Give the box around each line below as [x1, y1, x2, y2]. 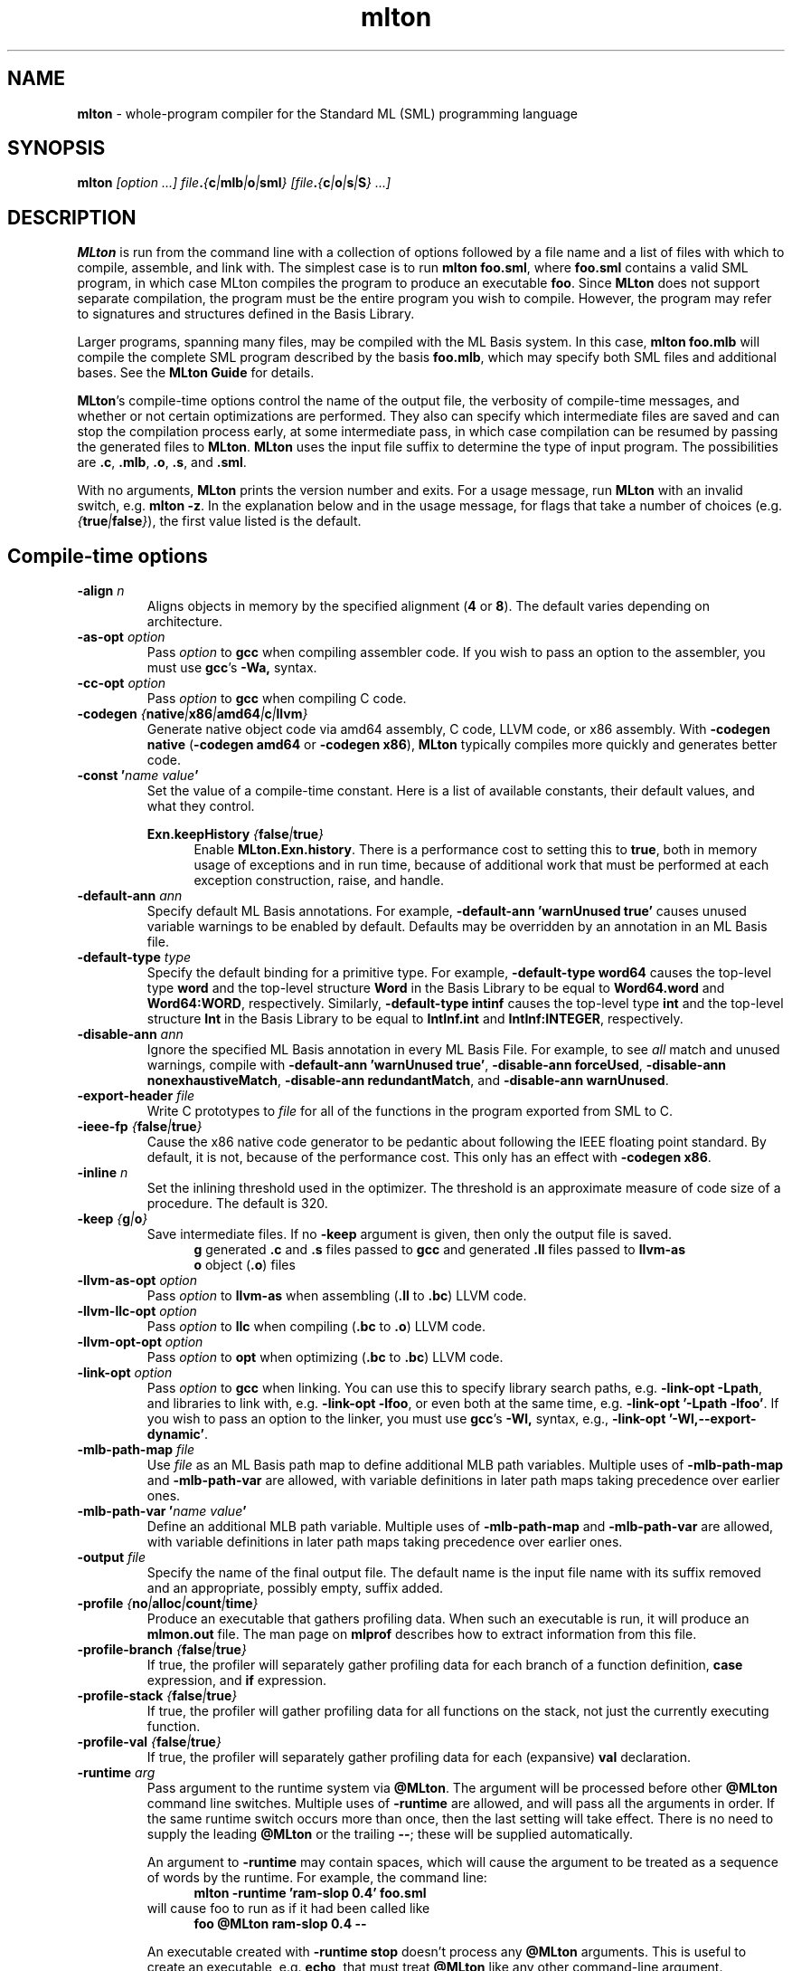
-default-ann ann [77, 888, 183, 904]
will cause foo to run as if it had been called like [146, 1900, 430, 1917]
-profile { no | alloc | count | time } [77, 1595, 259, 1612]
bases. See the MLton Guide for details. [77, 365, 315, 381]
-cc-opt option [77, 675, 166, 691]
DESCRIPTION [7, 205, 137, 229]
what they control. [146, 798, 255, 814]
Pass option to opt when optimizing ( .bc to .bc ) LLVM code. [146, 1349, 504, 1366]
